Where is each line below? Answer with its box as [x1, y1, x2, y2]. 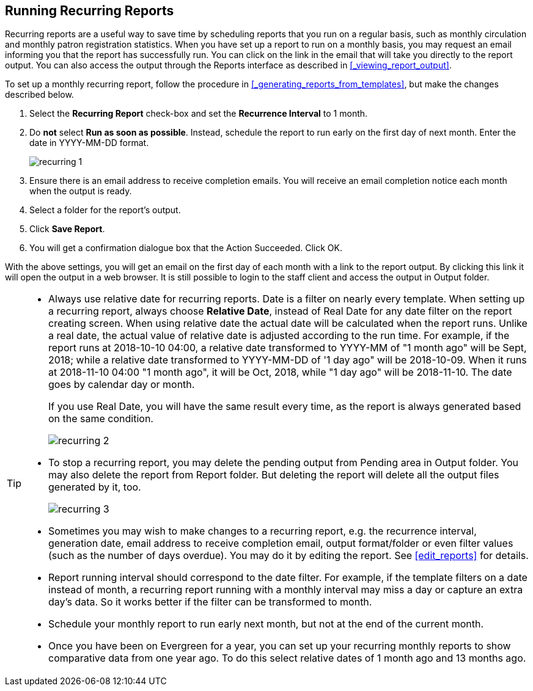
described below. [5, 89, 74, 100]
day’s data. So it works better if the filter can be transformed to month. [48, 596, 372, 609]
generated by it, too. [48, 481, 141, 494]
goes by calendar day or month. [48, 378, 195, 391]
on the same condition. [48, 412, 153, 425]
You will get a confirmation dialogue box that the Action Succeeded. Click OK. [29, 243, 342, 254]
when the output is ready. [29, 186, 132, 197]
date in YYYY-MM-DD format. [29, 137, 149, 148]
